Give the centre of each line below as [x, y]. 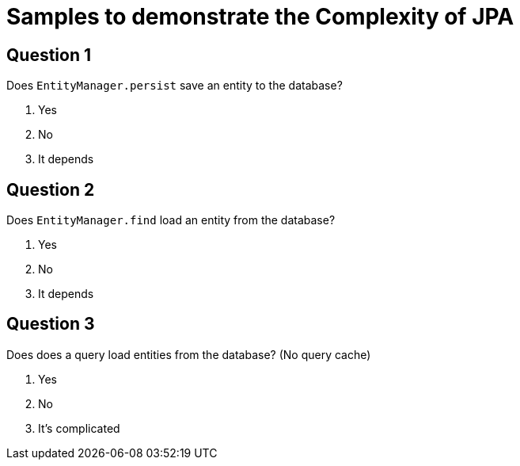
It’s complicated [79, 428]
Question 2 [51, 189]
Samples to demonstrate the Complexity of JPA [260, 17]
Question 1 [49, 55]
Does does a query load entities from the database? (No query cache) [189, 354]
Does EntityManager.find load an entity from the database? [171, 220]
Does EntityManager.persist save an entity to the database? [175, 86]
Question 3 [51, 324]
